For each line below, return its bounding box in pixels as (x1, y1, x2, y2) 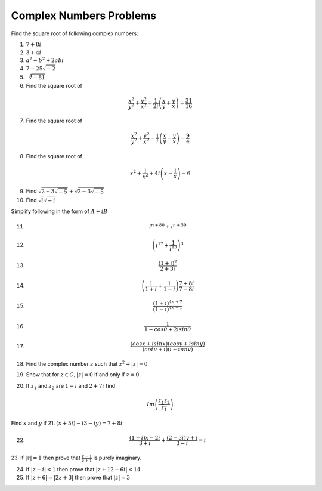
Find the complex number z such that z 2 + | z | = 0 (26, 360, 148, 367)
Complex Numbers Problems (11, 9, 157, 22)
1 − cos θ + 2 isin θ (144, 326, 191, 333)
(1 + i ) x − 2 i (129, 434, 161, 441)
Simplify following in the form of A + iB (11, 208, 108, 215)
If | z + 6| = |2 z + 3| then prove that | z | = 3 (26, 474, 131, 481)
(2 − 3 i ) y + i (166, 434, 198, 441)
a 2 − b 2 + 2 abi (26, 56, 64, 64)
